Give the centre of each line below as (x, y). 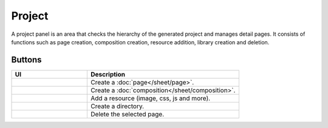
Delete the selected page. (128, 114)
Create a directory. (118, 106)
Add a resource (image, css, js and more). (151, 98)
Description (108, 74)
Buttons (26, 60)
